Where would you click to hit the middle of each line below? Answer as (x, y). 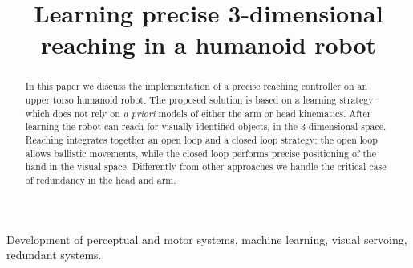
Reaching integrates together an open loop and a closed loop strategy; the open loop (201, 139)
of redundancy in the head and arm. (101, 179)
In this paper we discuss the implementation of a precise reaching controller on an (196, 86)
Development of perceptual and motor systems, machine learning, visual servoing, (207, 239)
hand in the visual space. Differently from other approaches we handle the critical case (206, 166)
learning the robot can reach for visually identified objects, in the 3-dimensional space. (206, 126)
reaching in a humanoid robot (209, 45)
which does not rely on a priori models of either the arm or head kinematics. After (198, 113)
